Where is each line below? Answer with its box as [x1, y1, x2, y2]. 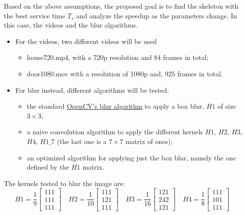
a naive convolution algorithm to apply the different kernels [27, 127, 203, 137]
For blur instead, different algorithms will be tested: [15, 85, 169, 95]
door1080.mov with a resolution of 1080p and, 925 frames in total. [27, 68, 223, 78]
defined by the [27, 162, 69, 172]
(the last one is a [57, 136, 107, 146]
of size [217, 101, 236, 111]
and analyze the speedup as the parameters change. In [76, 10, 237, 20]
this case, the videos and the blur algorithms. [4, 20, 138, 30]
